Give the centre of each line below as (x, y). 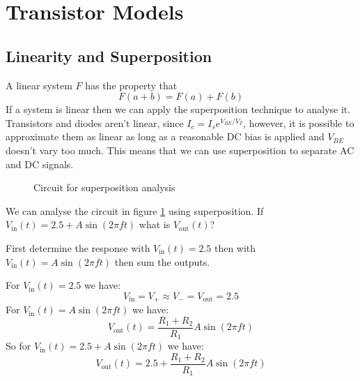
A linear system (39, 85)
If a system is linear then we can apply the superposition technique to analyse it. (178, 109)
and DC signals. (40, 164)
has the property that (131, 85)
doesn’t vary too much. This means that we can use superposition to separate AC (180, 150)
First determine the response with (78, 247)
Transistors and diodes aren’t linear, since (95, 122)
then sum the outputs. (162, 261)
